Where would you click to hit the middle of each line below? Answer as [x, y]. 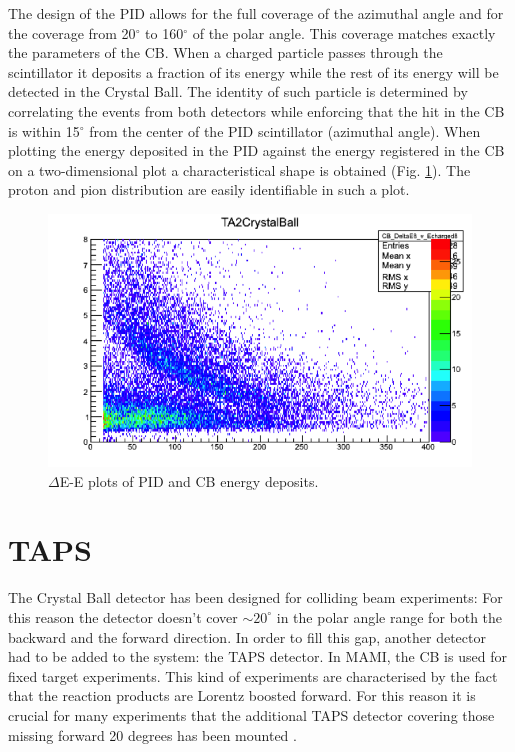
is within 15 [44, 130]
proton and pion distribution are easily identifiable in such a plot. [209, 189]
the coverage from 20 [72, 32]
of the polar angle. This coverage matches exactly [344, 32]
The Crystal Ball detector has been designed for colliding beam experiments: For [255, 597]
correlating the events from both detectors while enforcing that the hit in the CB [256, 110]
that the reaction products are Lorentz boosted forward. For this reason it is [242, 695]
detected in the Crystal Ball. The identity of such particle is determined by [238, 91]
